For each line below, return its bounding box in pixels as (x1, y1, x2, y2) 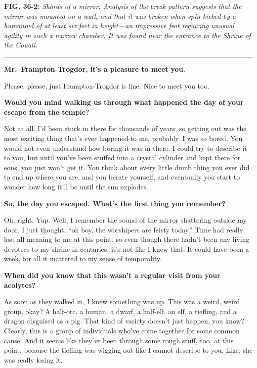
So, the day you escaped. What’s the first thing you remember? (4, 198, 226, 208)
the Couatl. (4, 40, 38, 50)
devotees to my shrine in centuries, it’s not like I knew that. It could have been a (4, 243, 249, 254)
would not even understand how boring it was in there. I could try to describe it (4, 142, 247, 153)
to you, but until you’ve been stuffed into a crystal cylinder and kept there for (4, 152, 241, 163)
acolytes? (4, 279, 36, 290)
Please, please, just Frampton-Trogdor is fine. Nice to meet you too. (4, 80, 210, 91)
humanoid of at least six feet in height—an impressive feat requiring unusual (4, 20, 234, 31)
